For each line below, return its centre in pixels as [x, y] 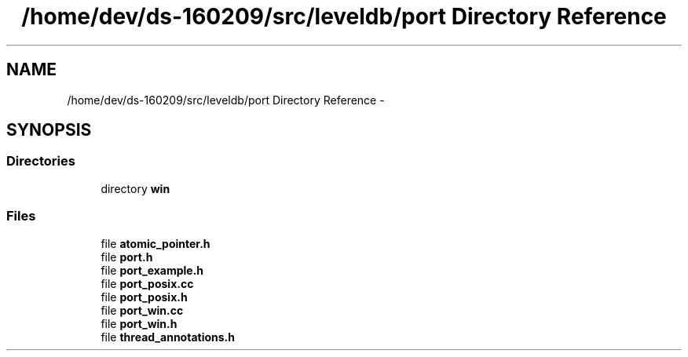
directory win [135, 188]
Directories [41, 161]
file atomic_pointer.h [156, 243]
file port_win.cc [142, 310]
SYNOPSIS [49, 130]
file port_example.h [152, 270]
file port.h [127, 257]
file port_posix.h [144, 297]
